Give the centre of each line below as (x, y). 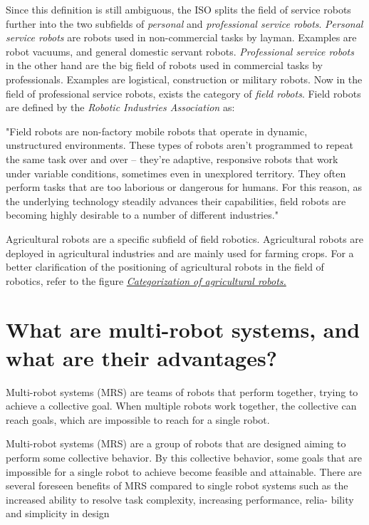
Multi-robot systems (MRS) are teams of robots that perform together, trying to (182, 391)
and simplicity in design (58, 513)
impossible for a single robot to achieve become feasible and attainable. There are (184, 471)
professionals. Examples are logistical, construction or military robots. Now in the (184, 79)
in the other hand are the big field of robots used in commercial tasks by (164, 65)
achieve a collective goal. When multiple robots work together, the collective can (181, 406)
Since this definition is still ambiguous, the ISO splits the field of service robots (178, 9)
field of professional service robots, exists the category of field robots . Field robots (183, 93)
